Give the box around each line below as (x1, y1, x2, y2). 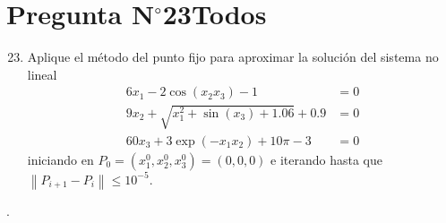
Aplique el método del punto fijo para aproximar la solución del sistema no (27, 47, 439, 66)
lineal (27, 64, 57, 83)
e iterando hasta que (270, 150, 382, 168)
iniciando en (27, 150, 94, 168)
